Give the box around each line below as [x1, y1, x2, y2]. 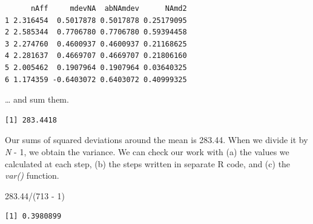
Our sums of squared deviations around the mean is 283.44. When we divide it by [5, 133, 308, 146]
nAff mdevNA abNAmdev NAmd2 [30, 4, 187, 13]
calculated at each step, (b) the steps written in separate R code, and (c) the [5, 157, 291, 170]
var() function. [5, 169, 59, 182]
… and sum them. [5, 93, 69, 106]
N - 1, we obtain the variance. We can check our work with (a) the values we [5, 145, 289, 158]
